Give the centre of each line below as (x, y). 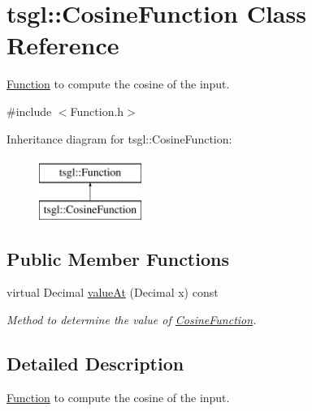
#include (29, 111)
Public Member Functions (118, 258)
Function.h (97, 111)
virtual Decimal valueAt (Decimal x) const (113, 292)
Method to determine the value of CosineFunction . (132, 320)
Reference (63, 45)
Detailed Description (95, 364)
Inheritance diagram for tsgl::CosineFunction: (119, 138)
